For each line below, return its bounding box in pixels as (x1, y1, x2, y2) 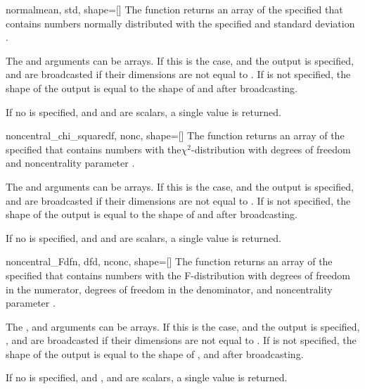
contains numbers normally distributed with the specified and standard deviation (6, 15, 355, 30)
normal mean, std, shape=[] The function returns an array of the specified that (6, 2, 343, 16)
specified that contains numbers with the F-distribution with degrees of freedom (6, 267, 350, 282)
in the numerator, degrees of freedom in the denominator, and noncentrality (6, 281, 333, 296)
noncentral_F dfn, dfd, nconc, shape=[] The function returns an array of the (6, 254, 333, 269)
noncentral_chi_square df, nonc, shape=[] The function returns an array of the (6, 128, 345, 143)
